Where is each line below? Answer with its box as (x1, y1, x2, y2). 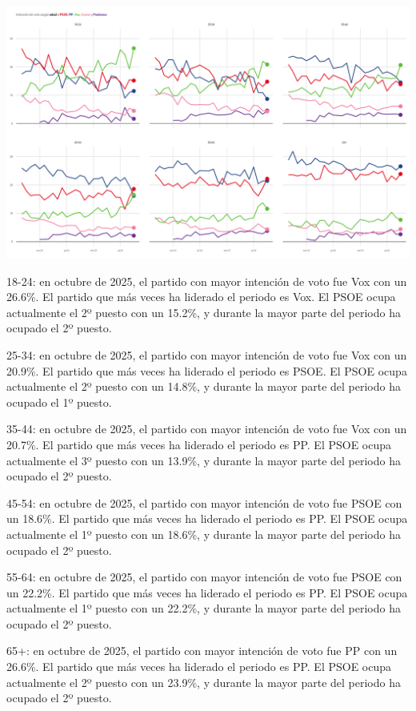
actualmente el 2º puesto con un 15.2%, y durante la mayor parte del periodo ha (6, 303, 401, 320)
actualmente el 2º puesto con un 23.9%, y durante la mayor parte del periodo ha (6, 673, 401, 690)
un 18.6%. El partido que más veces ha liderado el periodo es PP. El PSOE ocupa (6, 510, 408, 527)
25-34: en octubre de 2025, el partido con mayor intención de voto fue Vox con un (6, 346, 407, 363)
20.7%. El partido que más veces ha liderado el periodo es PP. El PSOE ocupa (6, 436, 392, 452)
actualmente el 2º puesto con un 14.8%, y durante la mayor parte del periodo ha (6, 378, 401, 395)
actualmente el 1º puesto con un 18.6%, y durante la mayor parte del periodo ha (6, 525, 401, 542)
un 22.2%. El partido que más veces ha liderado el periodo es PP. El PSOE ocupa (6, 584, 408, 601)
